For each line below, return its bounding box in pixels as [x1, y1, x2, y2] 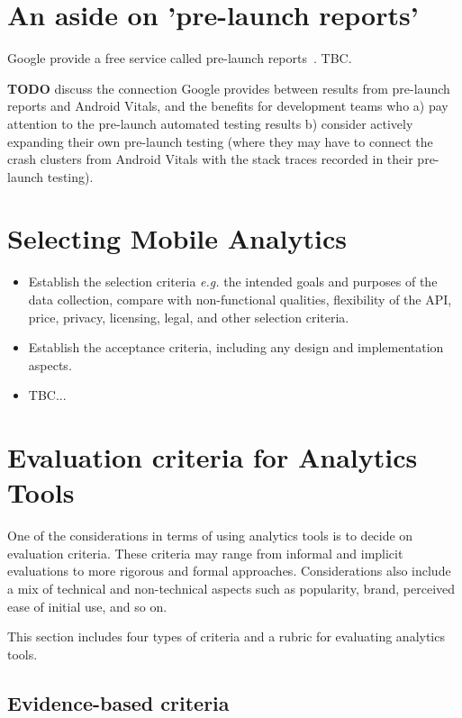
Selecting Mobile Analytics [7, 220, 347, 257]
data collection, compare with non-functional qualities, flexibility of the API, [28, 290, 452, 308]
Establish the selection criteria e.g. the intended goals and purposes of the [28, 272, 438, 291]
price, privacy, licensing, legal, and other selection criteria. [28, 307, 349, 326]
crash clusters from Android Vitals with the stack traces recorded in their [7, 150, 413, 168]
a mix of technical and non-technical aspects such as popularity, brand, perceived [7, 579, 456, 598]
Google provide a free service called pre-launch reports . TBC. [7, 49, 352, 68]
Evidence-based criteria [7, 688, 230, 716]
